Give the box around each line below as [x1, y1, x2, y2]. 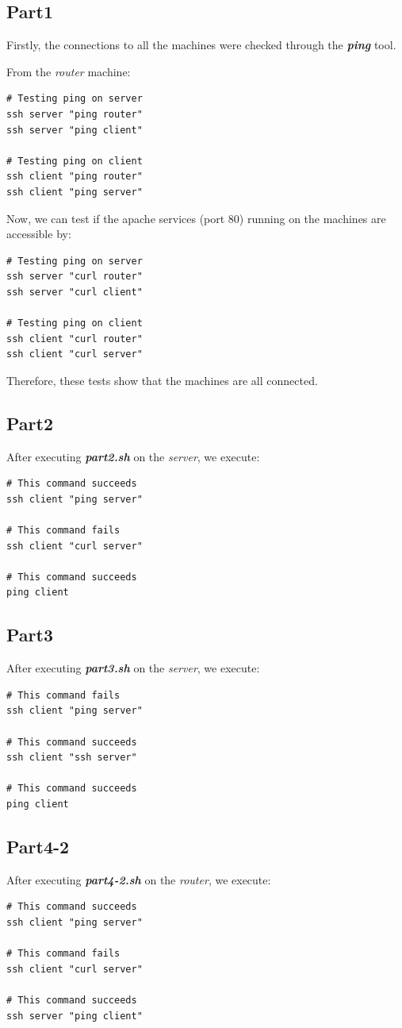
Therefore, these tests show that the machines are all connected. [6, 372, 318, 388]
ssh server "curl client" [6, 286, 143, 298]
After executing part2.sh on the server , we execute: [6, 448, 260, 464]
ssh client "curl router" [6, 333, 143, 345]
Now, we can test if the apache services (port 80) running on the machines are [6, 210, 386, 226]
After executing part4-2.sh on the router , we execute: [6, 871, 271, 887]
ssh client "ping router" [6, 171, 143, 183]
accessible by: [6, 225, 71, 242]
